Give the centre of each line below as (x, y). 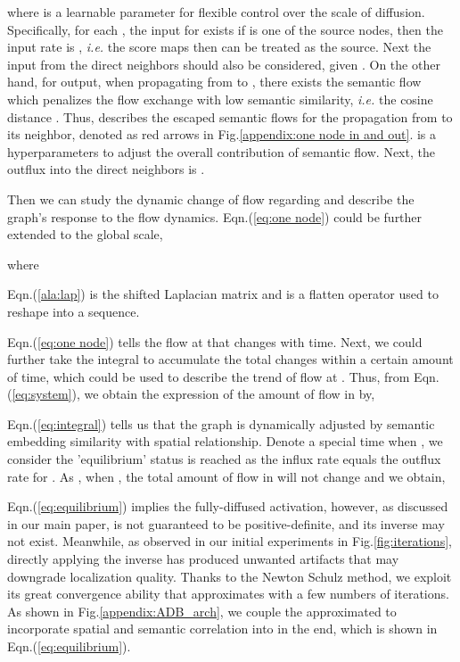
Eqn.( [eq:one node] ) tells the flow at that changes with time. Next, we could (215, 341)
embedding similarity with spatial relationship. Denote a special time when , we (225, 441)
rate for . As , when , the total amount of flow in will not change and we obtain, (226, 476)
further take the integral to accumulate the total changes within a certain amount (230, 359)
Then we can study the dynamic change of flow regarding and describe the (211, 199)
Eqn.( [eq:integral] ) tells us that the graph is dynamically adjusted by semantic (221, 423)
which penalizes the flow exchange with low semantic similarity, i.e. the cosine (220, 99)
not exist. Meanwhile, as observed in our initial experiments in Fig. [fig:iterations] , (230, 541)
